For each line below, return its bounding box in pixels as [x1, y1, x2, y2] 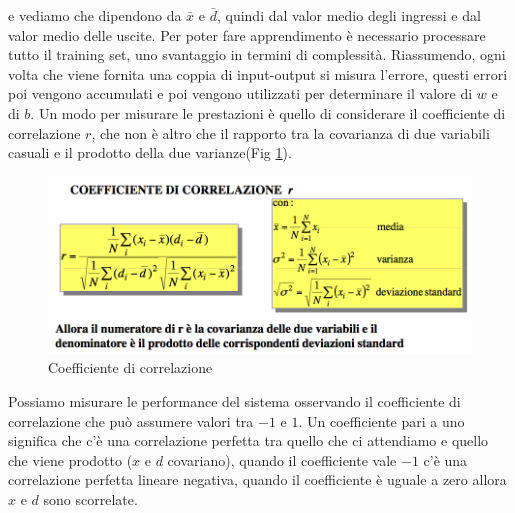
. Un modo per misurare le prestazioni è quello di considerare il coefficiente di [30, 102, 506, 123]
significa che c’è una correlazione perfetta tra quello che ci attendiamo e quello [8, 430, 489, 451]
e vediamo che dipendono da [8, 5, 182, 25]
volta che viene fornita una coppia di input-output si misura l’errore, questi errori [8, 63, 508, 84]
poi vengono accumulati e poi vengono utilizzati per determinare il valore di [8, 83, 473, 104]
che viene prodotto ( [8, 449, 133, 470]
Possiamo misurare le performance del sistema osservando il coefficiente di [8, 391, 461, 412]
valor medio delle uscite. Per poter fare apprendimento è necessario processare [8, 24, 486, 45]
